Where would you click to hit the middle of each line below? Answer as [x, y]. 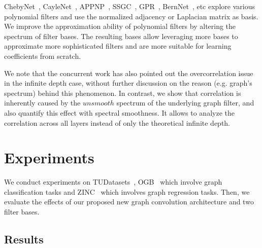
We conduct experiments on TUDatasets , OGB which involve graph [113, 182]
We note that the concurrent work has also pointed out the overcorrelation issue [129, 73]
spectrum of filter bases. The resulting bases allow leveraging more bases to [121, 36]
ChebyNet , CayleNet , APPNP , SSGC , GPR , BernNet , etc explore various [129, 6]
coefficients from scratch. [43, 56]
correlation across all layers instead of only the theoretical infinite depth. [117, 122]
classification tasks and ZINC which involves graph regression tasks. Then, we [127, 191]
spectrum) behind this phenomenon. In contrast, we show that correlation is [123, 93]
